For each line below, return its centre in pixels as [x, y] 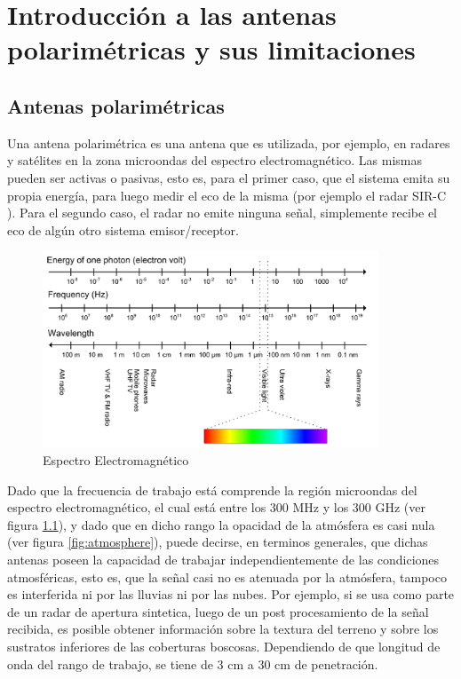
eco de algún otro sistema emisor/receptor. [123, 229]
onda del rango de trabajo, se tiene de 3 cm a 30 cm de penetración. [193, 663]
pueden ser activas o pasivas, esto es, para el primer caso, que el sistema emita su [229, 177]
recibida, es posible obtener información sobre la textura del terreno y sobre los [223, 629]
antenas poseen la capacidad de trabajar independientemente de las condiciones [223, 559]
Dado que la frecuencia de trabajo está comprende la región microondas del [212, 490]
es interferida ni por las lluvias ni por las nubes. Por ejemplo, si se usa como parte [231, 594]
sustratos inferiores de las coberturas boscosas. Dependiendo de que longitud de [224, 646]
